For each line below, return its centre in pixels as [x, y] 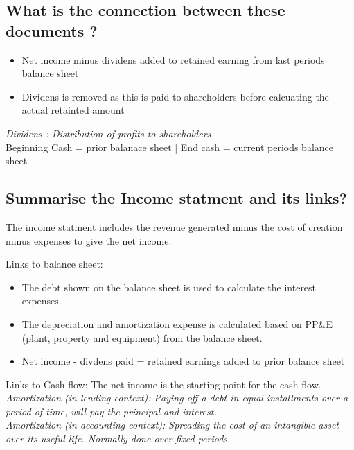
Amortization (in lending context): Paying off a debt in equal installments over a [177, 398]
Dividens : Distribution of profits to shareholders [108, 133]
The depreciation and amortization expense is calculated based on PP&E [177, 323]
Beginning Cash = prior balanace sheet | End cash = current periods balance [170, 147]
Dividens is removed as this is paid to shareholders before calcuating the [175, 96]
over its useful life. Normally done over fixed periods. [118, 439]
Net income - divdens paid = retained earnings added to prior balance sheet [183, 361]
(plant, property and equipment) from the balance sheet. [142, 337]
